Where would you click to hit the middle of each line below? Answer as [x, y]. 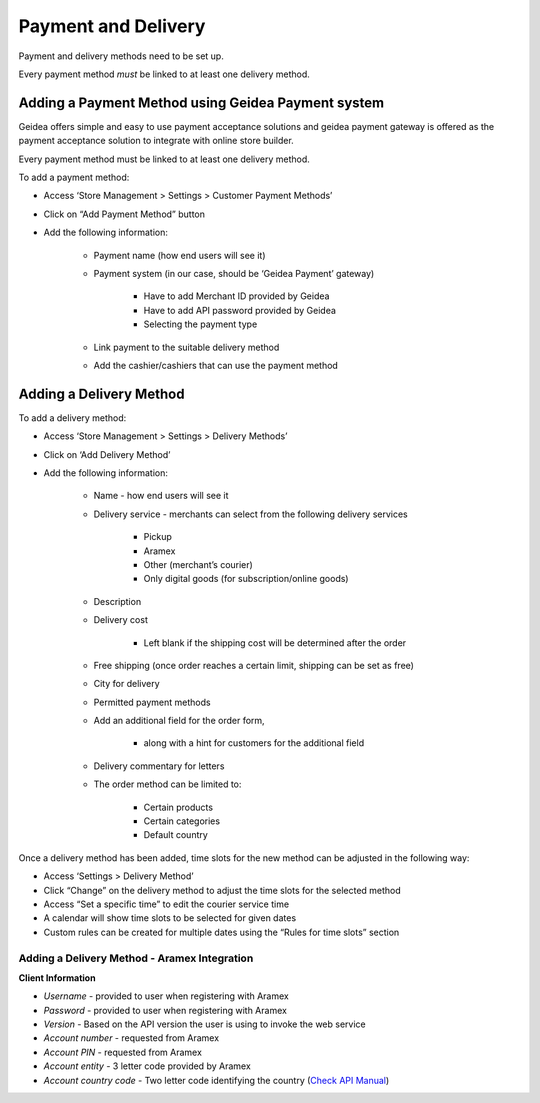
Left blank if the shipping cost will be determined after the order [275, 642]
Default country [176, 835]
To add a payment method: [74, 177]
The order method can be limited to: [167, 784]
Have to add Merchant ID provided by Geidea [236, 296]
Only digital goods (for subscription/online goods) [246, 579]
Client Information [57, 977]
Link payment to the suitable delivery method [186, 347]
